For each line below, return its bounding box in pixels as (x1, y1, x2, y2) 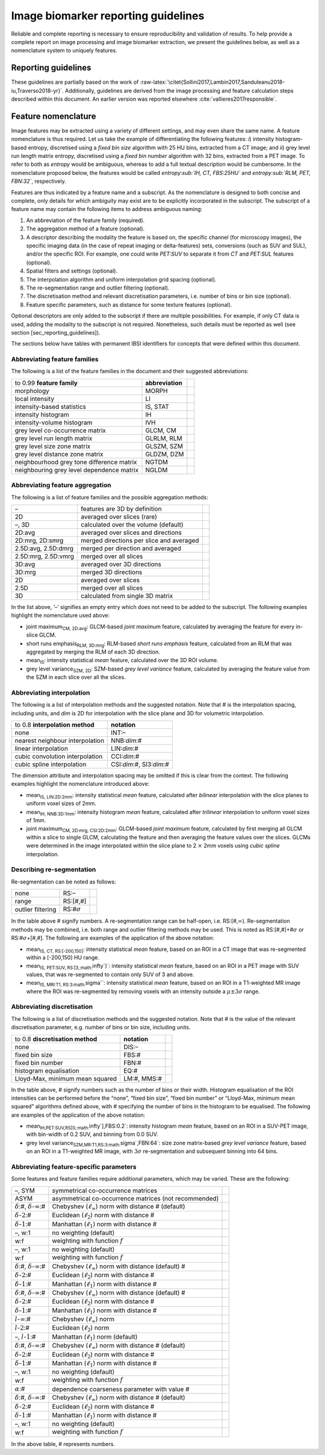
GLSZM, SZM (145, 442, 184, 450)
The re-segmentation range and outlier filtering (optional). (26, 284, 170, 291)
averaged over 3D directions (81, 560, 162, 568)
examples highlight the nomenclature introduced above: (11, 780, 150, 787)
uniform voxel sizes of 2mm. (26, 800, 96, 807)
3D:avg (14, 560, 36, 568)
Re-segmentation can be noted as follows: (11, 878, 117, 885)
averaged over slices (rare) (81, 513, 158, 521)
